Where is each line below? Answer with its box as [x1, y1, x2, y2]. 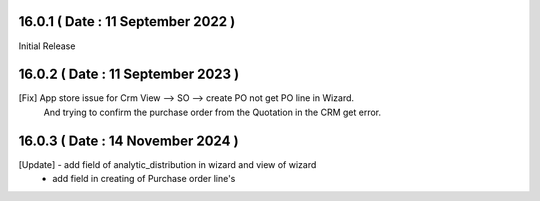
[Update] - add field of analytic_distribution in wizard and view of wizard [18, 158, 317, 170]
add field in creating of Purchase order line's [52, 173, 236, 185]
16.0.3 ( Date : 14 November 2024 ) [18, 132, 239, 149]
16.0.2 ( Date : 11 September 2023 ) [18, 66, 240, 83]
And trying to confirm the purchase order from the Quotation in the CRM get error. [43, 106, 382, 118]
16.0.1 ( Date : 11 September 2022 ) [18, 13, 236, 30]
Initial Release [18, 40, 76, 52]
